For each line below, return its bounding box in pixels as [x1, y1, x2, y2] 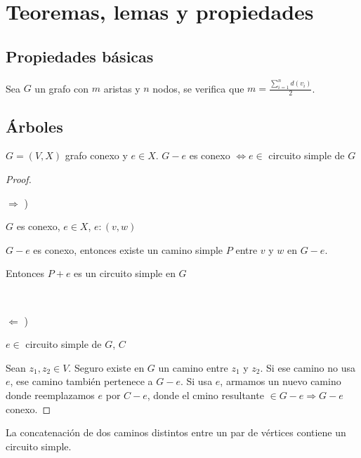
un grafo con [34, 81, 89, 95]
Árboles [6, 115, 63, 137]
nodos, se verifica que [152, 81, 244, 95]
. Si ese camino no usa [260, 360, 355, 375]
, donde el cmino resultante [147, 387, 264, 402]
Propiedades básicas [6, 45, 154, 67]
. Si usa [180, 374, 213, 389]
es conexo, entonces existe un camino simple [33, 242, 223, 257]
